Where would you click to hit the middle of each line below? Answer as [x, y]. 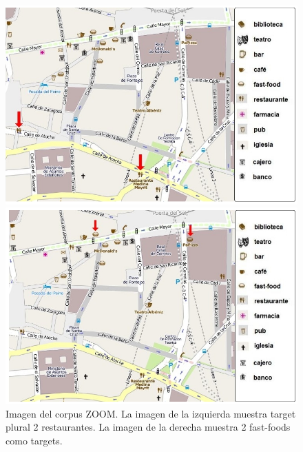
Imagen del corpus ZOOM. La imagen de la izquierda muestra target [151, 413]
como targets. [34, 440]
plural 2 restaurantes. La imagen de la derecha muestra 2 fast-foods [148, 427]
